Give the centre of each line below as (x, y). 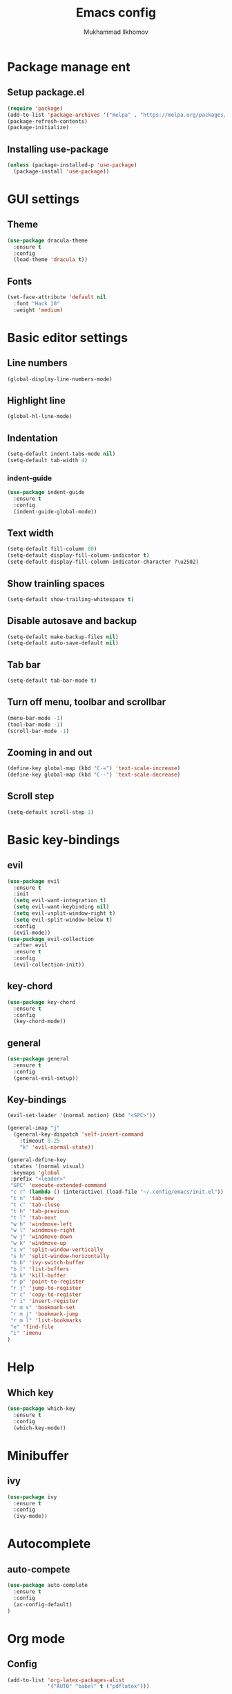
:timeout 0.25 (40, 1141)
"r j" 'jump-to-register (46, 1288)
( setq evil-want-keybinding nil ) (61, 907)
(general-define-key (37, 1160)
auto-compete (39, 1569)
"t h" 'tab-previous (40, 1211)
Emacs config (116, 13)
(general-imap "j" (33, 1128)
